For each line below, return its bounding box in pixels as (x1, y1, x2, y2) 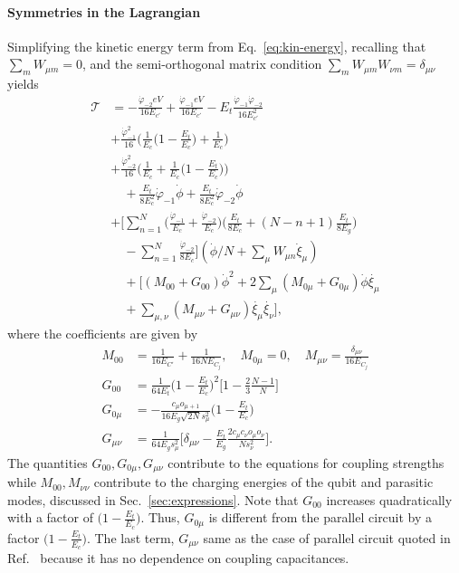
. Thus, (140, 508, 180, 527)
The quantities (7, 453, 88, 472)
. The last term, (86, 528, 175, 547)
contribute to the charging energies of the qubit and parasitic (93, 473, 434, 492)
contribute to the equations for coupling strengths (167, 453, 445, 472)
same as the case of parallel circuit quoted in (203, 528, 451, 547)
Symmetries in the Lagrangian (7, 2, 201, 21)
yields (7, 74, 39, 93)
